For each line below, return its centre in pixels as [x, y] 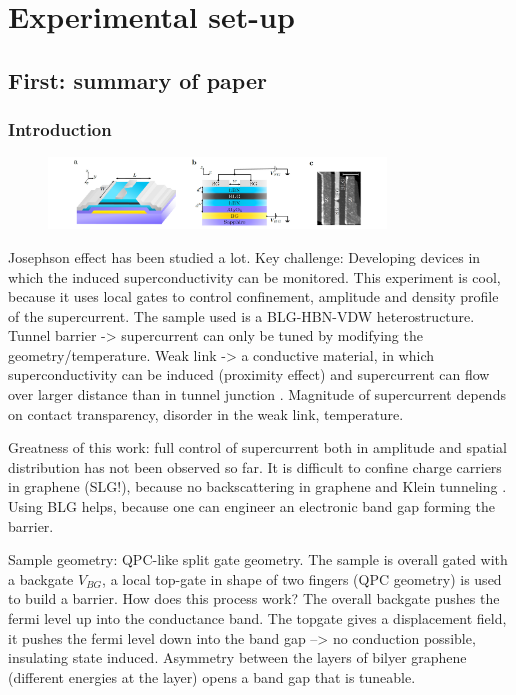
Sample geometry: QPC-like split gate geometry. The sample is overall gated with [258, 559]
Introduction [60, 129]
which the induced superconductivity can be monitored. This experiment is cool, [254, 276]
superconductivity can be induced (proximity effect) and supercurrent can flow [249, 374]
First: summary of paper [137, 79]
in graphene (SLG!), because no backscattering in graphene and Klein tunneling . [257, 486]
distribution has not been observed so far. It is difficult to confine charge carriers [255, 466]
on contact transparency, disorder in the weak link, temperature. [206, 413]
